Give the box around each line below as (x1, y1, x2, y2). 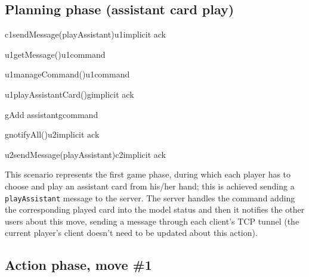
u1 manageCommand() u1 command (5, 68, 130, 80)
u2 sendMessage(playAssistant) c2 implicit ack (5, 148, 166, 160)
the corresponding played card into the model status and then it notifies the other (5, 203, 305, 216)
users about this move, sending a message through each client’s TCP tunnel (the (5, 214, 299, 227)
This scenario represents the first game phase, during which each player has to (5, 168, 291, 180)
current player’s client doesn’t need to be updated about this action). (5, 226, 258, 239)
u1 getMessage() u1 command (5, 48, 106, 60)
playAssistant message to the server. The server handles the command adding (5, 191, 295, 204)
